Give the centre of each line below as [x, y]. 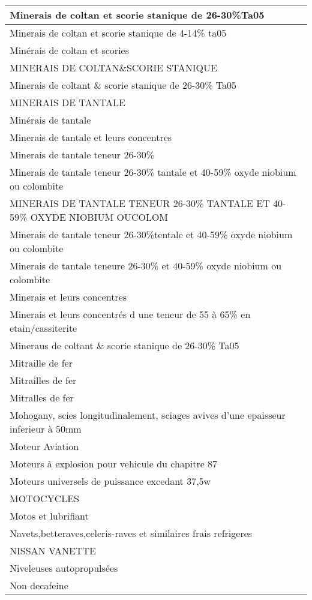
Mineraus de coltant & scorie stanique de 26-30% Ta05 [124, 345]
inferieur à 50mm [46, 429]
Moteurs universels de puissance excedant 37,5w [110, 481]
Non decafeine [39, 585]
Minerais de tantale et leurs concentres [91, 137]
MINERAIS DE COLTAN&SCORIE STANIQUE [113, 67]
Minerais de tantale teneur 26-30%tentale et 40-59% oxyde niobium [151, 234]
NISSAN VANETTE [53, 550]
